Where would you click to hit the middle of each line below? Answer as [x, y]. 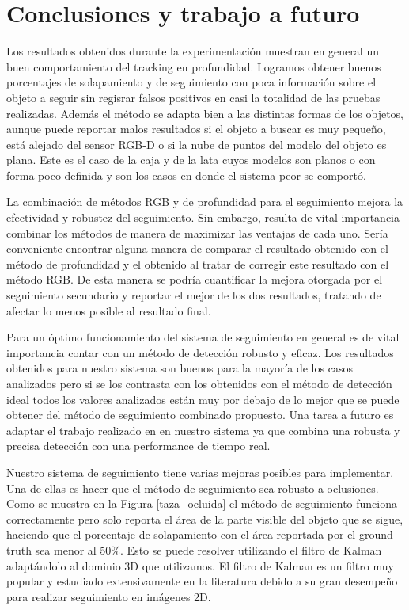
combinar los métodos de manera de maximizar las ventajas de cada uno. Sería [197, 233]
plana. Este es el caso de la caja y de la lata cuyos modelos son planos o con [191, 160]
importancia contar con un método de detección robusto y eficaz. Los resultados [200, 352]
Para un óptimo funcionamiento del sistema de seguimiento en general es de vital [203, 337]
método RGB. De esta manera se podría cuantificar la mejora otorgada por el [195, 279]
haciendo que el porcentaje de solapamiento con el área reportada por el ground [200, 534]
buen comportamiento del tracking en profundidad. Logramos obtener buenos [194, 66]
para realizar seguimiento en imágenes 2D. [109, 596]
